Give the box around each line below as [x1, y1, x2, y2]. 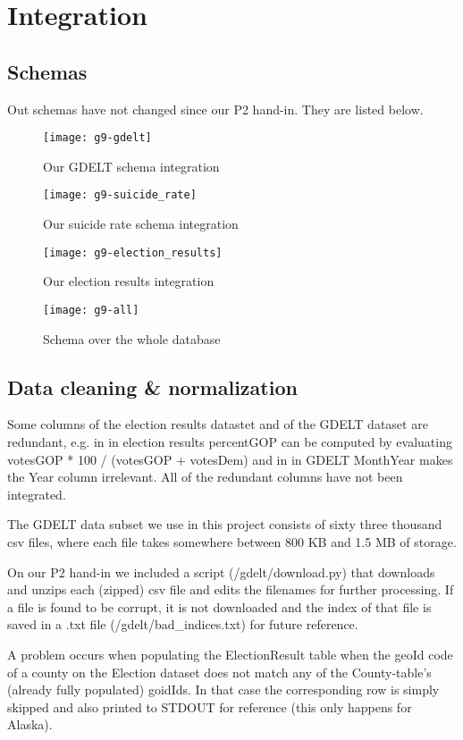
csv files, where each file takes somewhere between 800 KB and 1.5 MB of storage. [7, 532, 457, 551]
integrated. [7, 484, 66, 503]
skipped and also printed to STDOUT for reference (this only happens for [7, 697, 412, 716]
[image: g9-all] [43, 303, 139, 316]
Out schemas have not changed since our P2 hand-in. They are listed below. [7, 99, 424, 118]
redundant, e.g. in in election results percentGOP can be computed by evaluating [7, 432, 452, 450]
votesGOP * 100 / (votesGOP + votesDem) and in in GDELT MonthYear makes [7, 450, 453, 468]
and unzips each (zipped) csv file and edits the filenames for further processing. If [7, 580, 454, 599]
